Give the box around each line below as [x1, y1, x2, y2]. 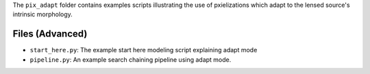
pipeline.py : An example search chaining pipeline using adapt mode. [29, 55, 232, 64]
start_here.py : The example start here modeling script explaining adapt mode [29, 46, 258, 54]
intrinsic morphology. [12, 10, 73, 18]
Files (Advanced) [12, 28, 88, 40]
